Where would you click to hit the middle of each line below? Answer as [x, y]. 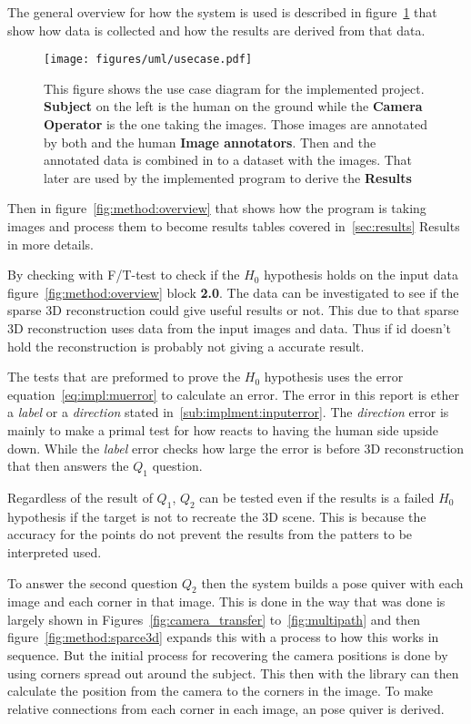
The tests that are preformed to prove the [124, 377]
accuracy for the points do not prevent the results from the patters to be [210, 534]
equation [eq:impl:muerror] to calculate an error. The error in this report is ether [233, 394]
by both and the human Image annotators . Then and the [210, 142]
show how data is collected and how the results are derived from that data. [216, 30]
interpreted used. [55, 551]
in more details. [51, 244]
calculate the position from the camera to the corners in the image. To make [220, 691]
